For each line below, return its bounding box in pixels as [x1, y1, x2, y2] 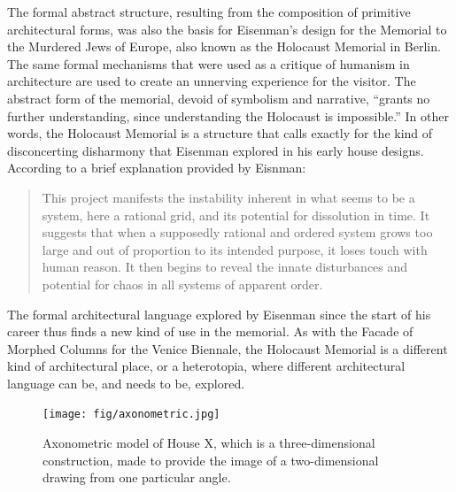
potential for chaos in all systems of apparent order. [42, 274, 323, 293]
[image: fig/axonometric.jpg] [43, 408, 220, 421]
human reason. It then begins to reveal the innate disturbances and [42, 258, 408, 276]
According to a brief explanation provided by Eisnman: [7, 158, 306, 177]
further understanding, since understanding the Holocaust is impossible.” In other [7, 106, 449, 125]
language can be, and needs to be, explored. [7, 373, 245, 392]
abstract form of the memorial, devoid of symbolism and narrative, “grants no [7, 88, 430, 107]
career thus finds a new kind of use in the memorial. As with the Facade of [7, 322, 413, 341]
